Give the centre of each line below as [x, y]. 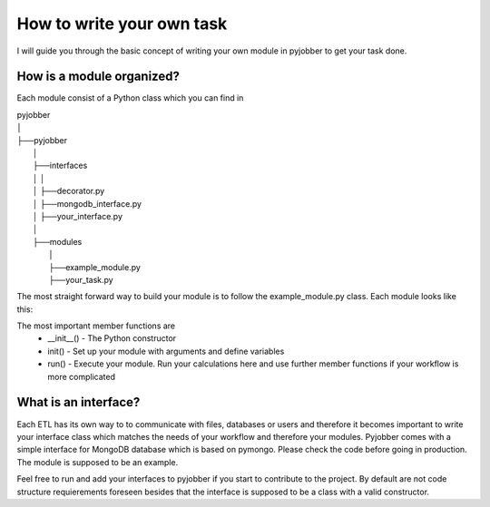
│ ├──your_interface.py [78, 216]
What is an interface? [78, 402]
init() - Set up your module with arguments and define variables [166, 351]
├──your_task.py [81, 279]
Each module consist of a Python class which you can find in [130, 98]
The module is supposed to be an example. [98, 462]
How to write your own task [122, 24]
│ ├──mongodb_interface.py [88, 203]
